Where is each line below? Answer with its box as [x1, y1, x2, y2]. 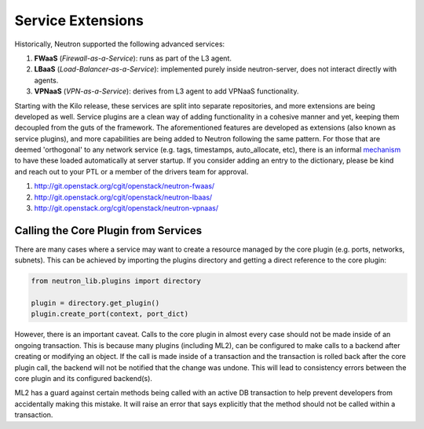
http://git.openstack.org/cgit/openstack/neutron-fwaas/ [34, 181, 215, 191]
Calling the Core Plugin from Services [14, 224, 203, 237]
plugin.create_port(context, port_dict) [31, 310, 188, 318]
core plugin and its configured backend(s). [14, 374, 153, 383]
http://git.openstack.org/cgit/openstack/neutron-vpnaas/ [34, 203, 219, 213]
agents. [34, 75, 59, 85]
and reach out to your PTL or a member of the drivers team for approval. [14, 167, 249, 176]
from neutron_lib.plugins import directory [31, 277, 202, 286]
